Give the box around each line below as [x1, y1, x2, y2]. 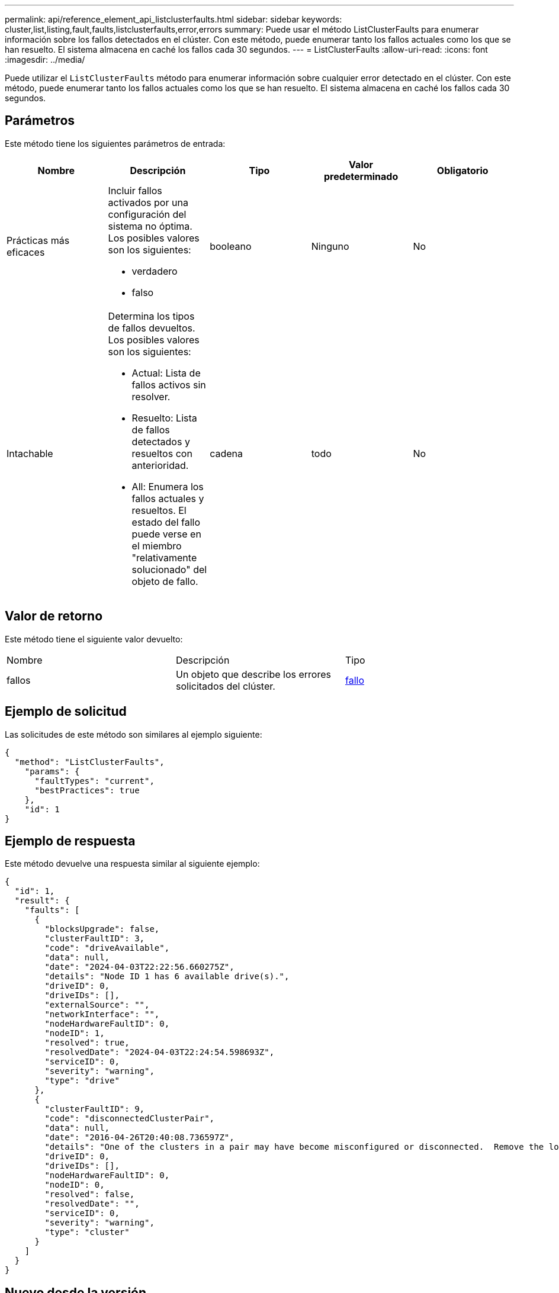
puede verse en [131, 528, 201, 540]
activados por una [108, 196, 188, 208]
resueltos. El [131, 504, 187, 516]
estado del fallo [131, 516, 201, 528]
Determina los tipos [108, 310, 195, 322]
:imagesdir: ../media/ [5, 54, 85, 65]
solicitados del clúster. [175, 680, 275, 692]
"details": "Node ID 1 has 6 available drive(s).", [44, 972, 290, 982]
